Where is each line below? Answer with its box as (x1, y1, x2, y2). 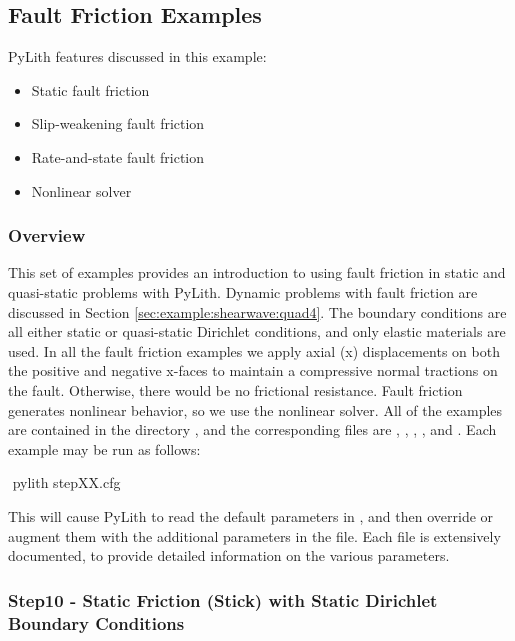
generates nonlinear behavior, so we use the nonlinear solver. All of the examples (8, 399, 503, 420)
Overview (8, 223, 86, 248)
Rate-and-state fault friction (31, 146, 205, 167)
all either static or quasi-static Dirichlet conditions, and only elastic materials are (8, 321, 506, 342)
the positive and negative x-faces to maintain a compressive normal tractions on (8, 360, 498, 381)
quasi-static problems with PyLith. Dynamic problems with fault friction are (8, 281, 478, 302)
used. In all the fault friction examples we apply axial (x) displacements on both (8, 340, 500, 361)
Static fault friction (31, 79, 150, 100)
